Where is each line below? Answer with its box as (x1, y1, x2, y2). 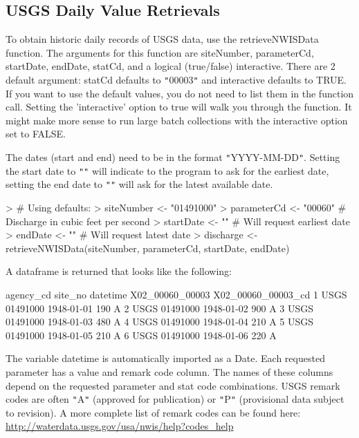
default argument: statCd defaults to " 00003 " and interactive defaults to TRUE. (6, 72, 347, 86)
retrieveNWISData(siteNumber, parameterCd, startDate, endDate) (6, 240, 290, 255)
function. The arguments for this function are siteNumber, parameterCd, (6, 45, 314, 59)
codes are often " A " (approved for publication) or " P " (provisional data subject (6, 392, 344, 406)
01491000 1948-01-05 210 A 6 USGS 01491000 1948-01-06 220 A (6, 327, 277, 342)
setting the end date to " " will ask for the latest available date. (6, 177, 273, 191)
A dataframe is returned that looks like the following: (6, 264, 232, 278)
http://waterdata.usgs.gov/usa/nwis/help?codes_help (6, 419, 234, 433)
